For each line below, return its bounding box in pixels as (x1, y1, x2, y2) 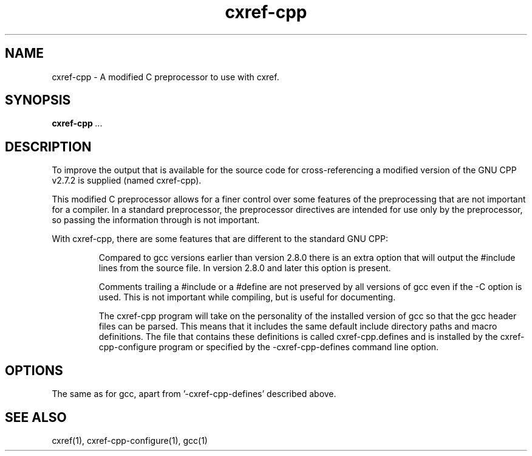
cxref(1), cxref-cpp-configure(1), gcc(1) (52, 435, 208, 446)
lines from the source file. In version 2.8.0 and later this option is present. (98, 263, 391, 274)
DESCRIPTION (5, 139, 92, 154)
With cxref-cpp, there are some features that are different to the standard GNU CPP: (52, 233, 388, 244)
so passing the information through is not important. (52, 215, 260, 226)
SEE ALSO (5, 409, 67, 425)
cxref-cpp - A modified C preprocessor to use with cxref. (52, 71, 279, 82)
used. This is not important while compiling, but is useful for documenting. (98, 292, 396, 303)
